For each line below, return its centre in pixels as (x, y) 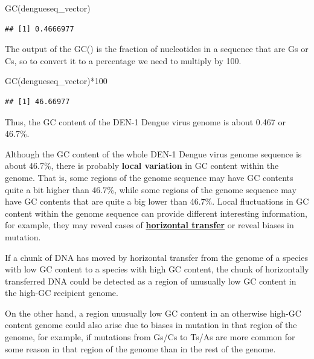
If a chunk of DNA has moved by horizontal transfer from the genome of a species (156, 257)
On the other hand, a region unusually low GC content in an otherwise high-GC (153, 313)
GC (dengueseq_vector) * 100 (56, 81)
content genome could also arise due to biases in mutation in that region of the (151, 325)
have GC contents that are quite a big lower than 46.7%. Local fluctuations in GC (157, 201)
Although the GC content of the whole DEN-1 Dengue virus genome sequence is (153, 153)
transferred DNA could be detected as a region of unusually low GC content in (151, 281)
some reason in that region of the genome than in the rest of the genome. (140, 348)
